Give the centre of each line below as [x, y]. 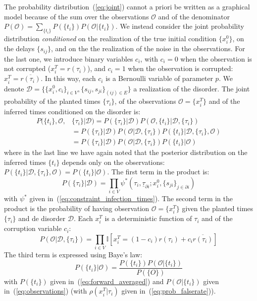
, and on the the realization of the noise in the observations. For [148, 48]
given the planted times [218, 208]
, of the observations [145, 101]
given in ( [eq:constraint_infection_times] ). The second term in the [131, 198]
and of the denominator [194, 16]
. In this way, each [68, 78]
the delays [19, 48]
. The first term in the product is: [158, 172]
